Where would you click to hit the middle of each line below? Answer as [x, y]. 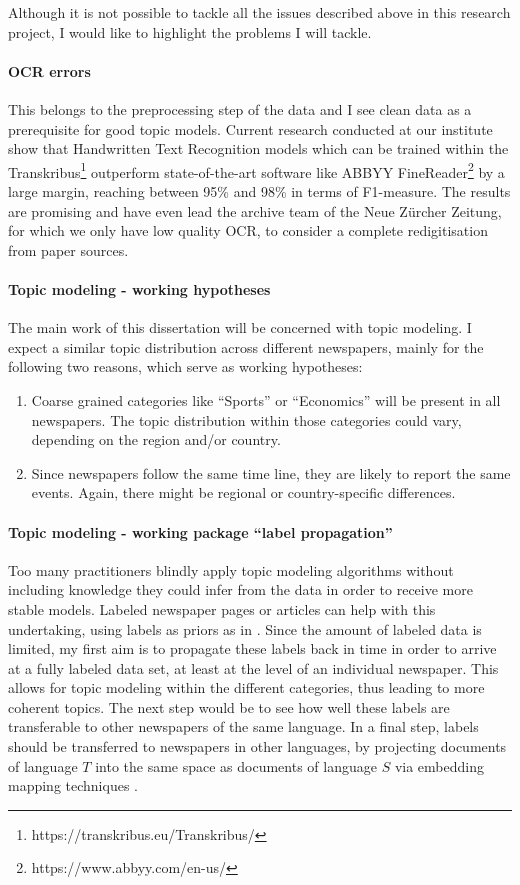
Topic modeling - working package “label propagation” [200, 531]
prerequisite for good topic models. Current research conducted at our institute [250, 128]
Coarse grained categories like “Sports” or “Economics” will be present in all [266, 399]
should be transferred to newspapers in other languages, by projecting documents [257, 746]
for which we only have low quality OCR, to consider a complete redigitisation [248, 230]
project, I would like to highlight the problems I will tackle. [190, 31]
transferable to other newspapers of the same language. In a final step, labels [243, 726]
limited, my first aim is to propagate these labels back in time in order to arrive [252, 648]
